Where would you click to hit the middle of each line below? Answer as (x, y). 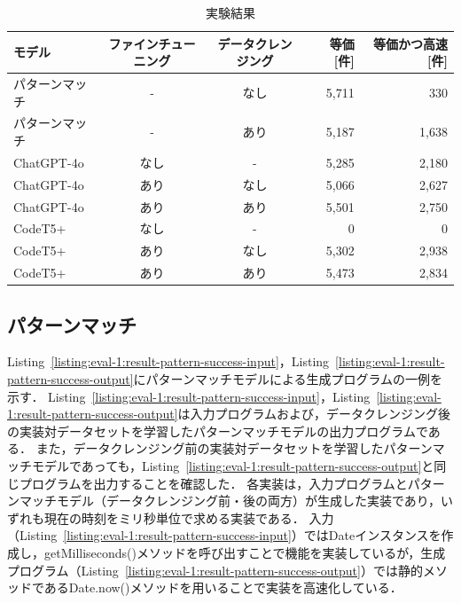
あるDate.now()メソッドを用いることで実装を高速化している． (223, 587)
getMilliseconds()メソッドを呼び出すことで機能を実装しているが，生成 (245, 552)
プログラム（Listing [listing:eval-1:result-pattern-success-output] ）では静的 (215, 570)
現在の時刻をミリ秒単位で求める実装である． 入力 (189, 517)
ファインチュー (152, 43)
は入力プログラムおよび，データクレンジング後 (314, 414)
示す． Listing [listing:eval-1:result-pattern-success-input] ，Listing (189, 396)
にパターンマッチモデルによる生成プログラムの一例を (288, 379)
